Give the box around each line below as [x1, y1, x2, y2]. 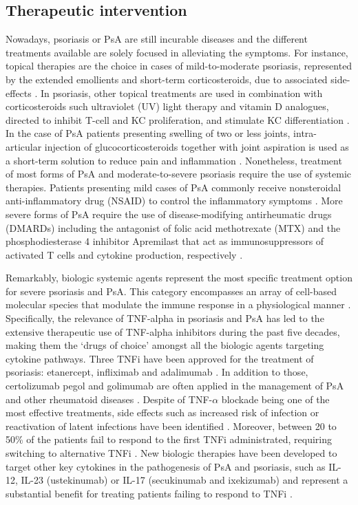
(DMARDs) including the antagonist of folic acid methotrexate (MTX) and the [6, 220, 341, 235]
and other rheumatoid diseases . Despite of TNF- [6, 391, 213, 406]
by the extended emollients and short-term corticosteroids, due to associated [6, 72, 328, 86]
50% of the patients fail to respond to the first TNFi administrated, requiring [6, 432, 333, 447]
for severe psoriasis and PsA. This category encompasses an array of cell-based [6, 283, 337, 298]
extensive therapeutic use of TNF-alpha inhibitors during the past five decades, [6, 324, 340, 339]
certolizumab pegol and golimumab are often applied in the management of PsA [6, 378, 344, 393]
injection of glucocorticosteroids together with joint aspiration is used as [44, 139, 349, 153]
